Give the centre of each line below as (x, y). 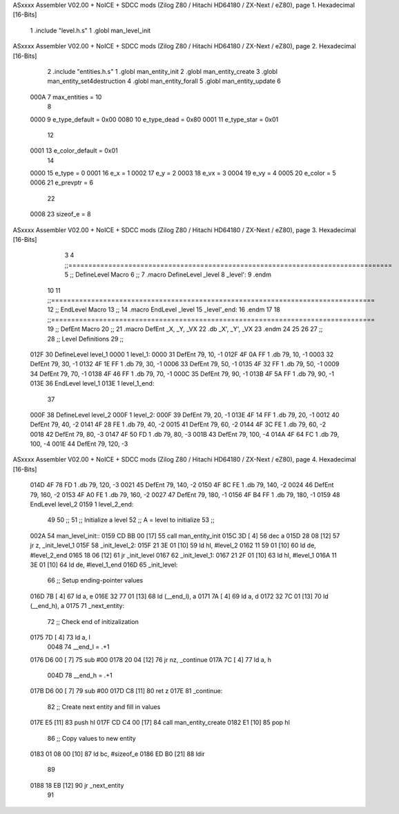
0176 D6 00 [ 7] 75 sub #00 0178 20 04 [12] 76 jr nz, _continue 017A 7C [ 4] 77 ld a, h (151, 659)
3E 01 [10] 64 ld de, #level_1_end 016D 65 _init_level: (104, 565)
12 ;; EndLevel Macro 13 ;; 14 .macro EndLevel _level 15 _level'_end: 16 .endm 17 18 (164, 310)
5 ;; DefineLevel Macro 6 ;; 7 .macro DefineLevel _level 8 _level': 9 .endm (168, 275)
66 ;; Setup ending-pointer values (95, 580)
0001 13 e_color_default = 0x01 (74, 151)
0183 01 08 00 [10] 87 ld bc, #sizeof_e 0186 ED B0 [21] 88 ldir (117, 754)
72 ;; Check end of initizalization (93, 621)
